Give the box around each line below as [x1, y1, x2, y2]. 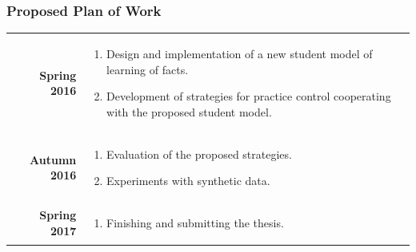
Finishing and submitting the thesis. [106, 215, 284, 231]
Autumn [30, 151, 77, 167]
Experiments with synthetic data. [106, 172, 270, 189]
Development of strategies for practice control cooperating [106, 88, 391, 104]
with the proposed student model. [106, 103, 272, 120]
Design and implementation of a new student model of [106, 45, 373, 61]
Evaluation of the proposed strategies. [106, 145, 292, 162]
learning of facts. [106, 61, 189, 77]
